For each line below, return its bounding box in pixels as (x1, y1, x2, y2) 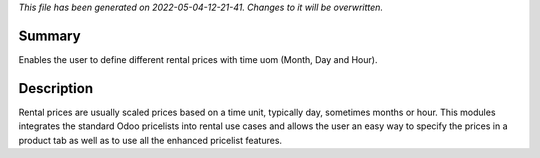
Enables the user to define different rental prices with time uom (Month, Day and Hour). (18, 53, 378, 65)
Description (18, 80, 94, 97)
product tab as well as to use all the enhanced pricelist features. (18, 134, 283, 146)
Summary (18, 27, 81, 44)
